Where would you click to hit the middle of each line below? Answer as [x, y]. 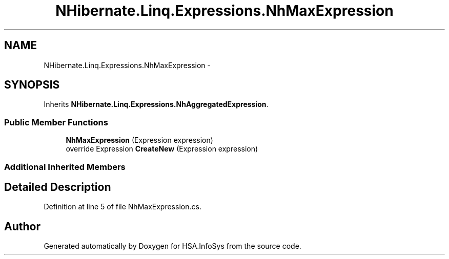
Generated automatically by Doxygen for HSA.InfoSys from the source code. [172, 246]
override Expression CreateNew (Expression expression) [162, 149]
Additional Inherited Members [65, 167]
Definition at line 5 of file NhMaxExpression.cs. [123, 207]
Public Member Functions [56, 122]
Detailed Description [58, 187]
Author [22, 226]
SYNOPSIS [32, 85]
